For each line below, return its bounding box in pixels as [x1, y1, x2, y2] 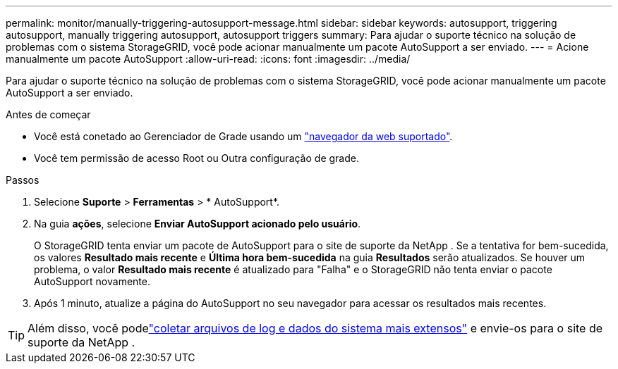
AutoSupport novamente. [34, 275, 150, 287]
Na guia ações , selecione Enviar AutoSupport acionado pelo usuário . [34, 218, 361, 230]
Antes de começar [6, 108, 91, 120]
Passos [6, 174, 40, 186]
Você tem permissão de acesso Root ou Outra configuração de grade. [34, 152, 359, 164]
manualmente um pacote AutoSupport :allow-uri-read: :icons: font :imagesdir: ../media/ [6, 53, 411, 65]
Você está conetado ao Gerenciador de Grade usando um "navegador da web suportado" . [34, 130, 453, 142]
